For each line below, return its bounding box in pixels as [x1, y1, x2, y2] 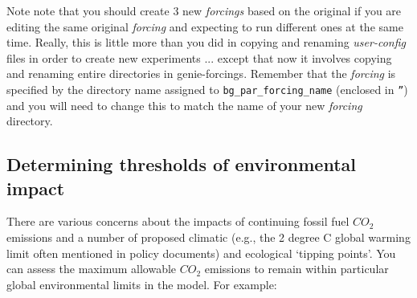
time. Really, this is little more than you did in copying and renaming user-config [6, 34, 407, 51]
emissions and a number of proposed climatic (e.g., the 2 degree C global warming [6, 229, 411, 245]
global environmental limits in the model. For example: [6, 276, 277, 292]
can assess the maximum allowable [6, 260, 177, 277]
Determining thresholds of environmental [6, 152, 356, 177]
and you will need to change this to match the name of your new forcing [6, 96, 362, 113]
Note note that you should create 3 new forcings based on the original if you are [6, 2, 402, 18]
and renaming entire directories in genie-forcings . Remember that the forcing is [6, 65, 396, 82]
